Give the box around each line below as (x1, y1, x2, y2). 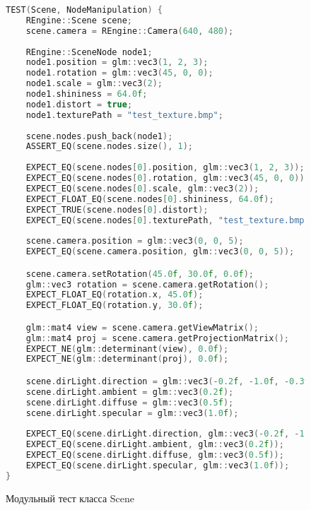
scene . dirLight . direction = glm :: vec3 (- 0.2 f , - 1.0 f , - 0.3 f (25, 376, 310, 386)
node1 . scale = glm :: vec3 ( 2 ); (25, 78, 163, 89)
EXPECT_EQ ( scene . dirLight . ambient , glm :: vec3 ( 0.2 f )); (25, 439, 284, 450)
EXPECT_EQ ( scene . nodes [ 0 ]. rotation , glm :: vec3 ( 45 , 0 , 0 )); (25, 173, 310, 183)
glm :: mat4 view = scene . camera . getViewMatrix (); (25, 322, 259, 333)
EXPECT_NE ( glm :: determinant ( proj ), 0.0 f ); (25, 354, 229, 364)
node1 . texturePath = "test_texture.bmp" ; (25, 109, 223, 120)
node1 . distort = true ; (25, 99, 133, 109)
